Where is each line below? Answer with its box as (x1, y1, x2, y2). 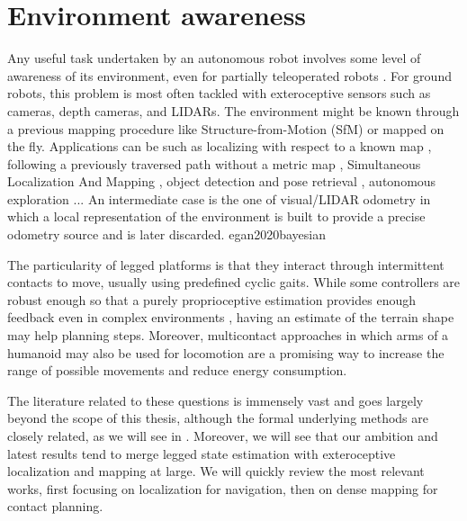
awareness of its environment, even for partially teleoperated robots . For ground (7, 66, 452, 85)
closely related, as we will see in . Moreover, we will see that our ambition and (7, 427, 438, 445)
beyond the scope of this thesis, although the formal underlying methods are (7, 409, 428, 427)
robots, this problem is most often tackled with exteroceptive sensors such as (7, 84, 431, 103)
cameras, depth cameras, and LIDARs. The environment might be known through (7, 101, 460, 120)
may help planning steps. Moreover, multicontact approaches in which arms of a (7, 326, 449, 345)
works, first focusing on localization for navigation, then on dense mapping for (7, 479, 438, 498)
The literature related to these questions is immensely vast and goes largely (7, 391, 424, 409)
